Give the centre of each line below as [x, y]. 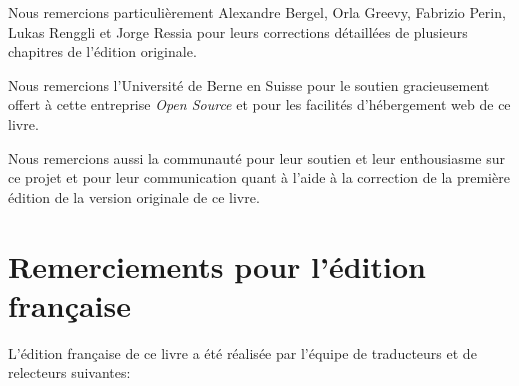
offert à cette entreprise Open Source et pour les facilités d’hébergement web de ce [259, 104]
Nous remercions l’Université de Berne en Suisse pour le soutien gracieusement [249, 84]
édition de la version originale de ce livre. [134, 196]
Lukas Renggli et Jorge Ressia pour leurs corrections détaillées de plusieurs [238, 31]
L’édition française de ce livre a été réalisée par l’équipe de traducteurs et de [242, 352]
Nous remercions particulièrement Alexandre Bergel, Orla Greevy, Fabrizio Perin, [257, 12]
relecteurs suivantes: [69, 372]
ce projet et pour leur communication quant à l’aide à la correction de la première [259, 177]
